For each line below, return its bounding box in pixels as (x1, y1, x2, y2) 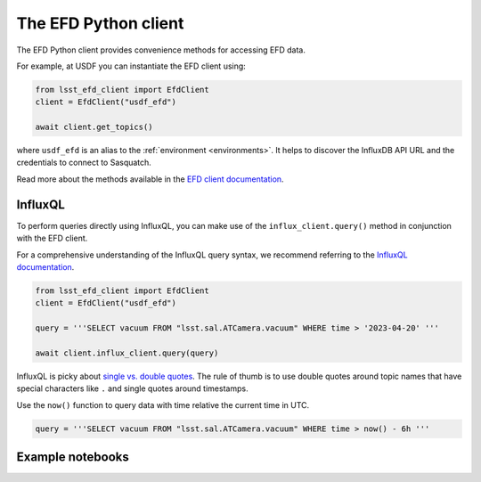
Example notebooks (16, 450, 129, 465)
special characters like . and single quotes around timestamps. (16, 383, 249, 394)
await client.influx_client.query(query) (35, 347, 219, 358)
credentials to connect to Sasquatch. (16, 157, 151, 168)
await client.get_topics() (35, 122, 153, 133)
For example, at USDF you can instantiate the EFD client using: (16, 61, 247, 71)
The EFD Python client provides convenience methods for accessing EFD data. (16, 45, 306, 55)
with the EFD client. (16, 233, 88, 244)
